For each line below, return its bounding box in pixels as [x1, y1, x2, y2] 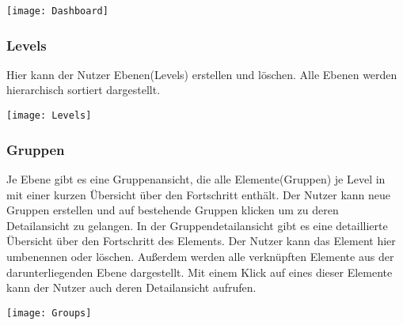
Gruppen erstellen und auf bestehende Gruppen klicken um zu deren [6, 202, 339, 218]
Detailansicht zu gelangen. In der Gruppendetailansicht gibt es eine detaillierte [6, 217, 388, 233]
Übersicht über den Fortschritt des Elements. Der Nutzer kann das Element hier [6, 232, 396, 249]
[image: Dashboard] [6, 6, 108, 17]
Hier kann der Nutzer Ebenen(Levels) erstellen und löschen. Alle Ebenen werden [6, 66, 397, 82]
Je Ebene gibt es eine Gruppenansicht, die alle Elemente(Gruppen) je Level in [6, 170, 386, 187]
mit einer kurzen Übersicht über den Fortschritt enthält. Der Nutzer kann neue [6, 186, 391, 202]
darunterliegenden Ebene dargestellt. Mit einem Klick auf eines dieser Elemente [6, 263, 393, 280]
